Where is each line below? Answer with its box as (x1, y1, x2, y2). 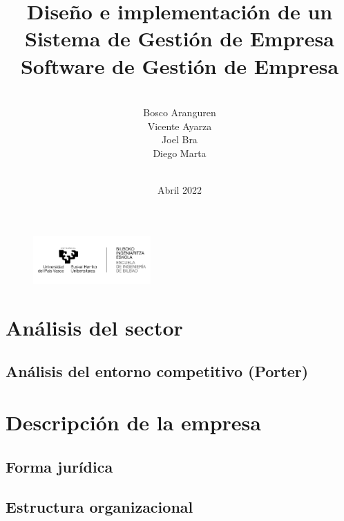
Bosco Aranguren (143, 105, 216, 120)
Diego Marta (153, 145, 207, 160)
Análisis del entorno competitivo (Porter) (6, 360, 309, 382)
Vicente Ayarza (147, 118, 212, 133)
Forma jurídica (6, 455, 113, 477)
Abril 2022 (157, 183, 202, 197)
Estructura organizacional (6, 496, 193, 518)
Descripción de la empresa (6, 408, 261, 436)
